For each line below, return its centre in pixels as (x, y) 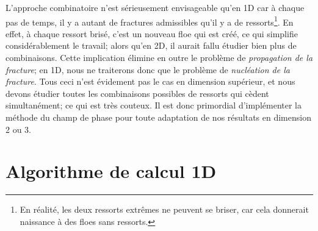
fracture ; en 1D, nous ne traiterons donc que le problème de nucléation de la (148, 69)
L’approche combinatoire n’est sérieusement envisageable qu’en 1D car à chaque (155, 7)
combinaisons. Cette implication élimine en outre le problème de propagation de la (159, 58)
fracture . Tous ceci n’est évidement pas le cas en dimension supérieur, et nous (150, 81)
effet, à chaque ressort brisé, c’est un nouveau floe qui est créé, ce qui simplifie (152, 33)
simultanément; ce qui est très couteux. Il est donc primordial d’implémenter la (154, 105)
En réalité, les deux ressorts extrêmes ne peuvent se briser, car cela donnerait (164, 209)
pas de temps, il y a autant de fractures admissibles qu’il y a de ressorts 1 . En (150, 21)
